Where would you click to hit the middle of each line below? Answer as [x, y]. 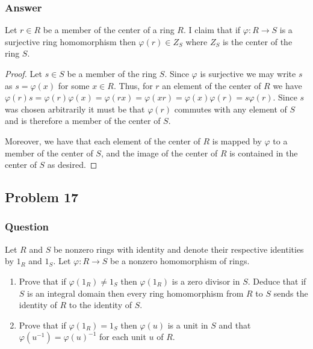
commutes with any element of [231, 109]
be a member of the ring [112, 73]
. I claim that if [212, 30]
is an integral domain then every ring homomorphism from [135, 293]
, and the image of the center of [159, 153]
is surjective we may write [248, 73]
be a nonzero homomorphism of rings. [180, 261]
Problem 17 [42, 197]
